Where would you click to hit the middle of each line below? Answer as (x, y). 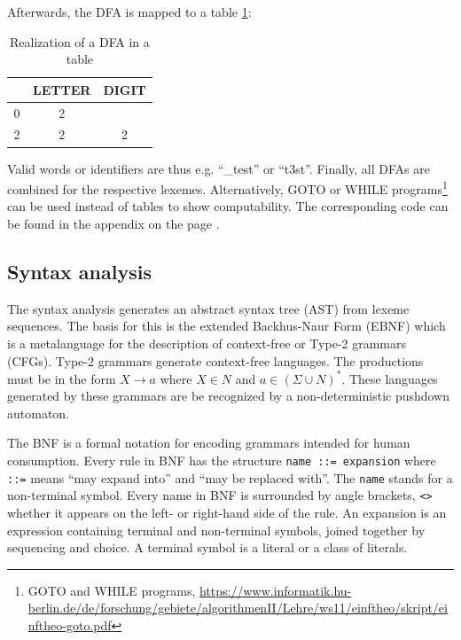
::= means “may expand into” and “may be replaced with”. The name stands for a (230, 477)
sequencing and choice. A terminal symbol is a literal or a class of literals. (207, 547)
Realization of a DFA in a (80, 41)
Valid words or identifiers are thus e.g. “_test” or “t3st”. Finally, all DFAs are (219, 168)
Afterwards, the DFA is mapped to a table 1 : (129, 12)
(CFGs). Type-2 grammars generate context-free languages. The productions (215, 360)
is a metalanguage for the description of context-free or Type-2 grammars (207, 343)
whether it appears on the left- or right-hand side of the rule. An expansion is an (227, 513)
